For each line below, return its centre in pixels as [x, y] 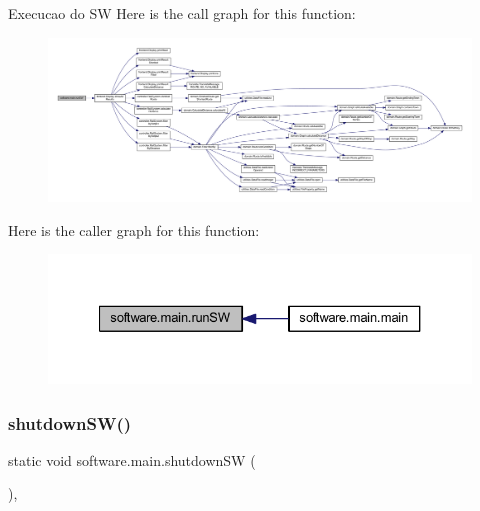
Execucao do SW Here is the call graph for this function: [182, 13]
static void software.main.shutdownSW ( [132, 459]
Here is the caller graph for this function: [134, 229]
